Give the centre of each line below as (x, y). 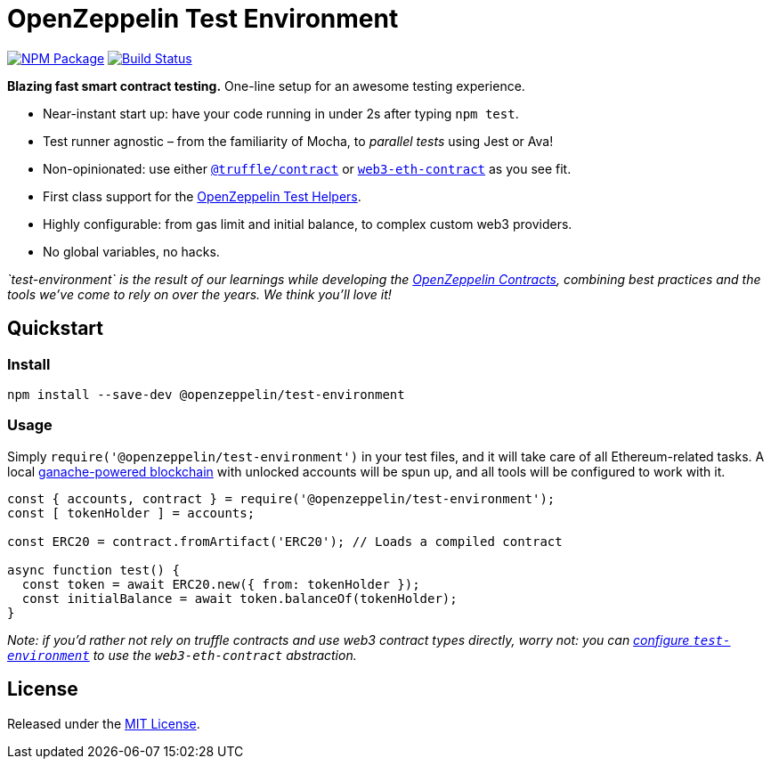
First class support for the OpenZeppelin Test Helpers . (202, 196)
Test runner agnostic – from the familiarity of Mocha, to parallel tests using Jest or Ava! (298, 141)
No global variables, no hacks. (131, 251)
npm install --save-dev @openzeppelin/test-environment (206, 394)
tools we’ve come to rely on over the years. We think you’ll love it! (199, 294)
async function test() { (93, 570)
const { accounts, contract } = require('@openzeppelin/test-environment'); (281, 498)
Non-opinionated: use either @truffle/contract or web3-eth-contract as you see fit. (307, 168)
